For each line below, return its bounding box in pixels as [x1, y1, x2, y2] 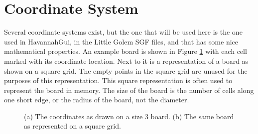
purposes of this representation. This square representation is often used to [4, 75, 233, 86]
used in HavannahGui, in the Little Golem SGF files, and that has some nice [4, 36, 238, 46]
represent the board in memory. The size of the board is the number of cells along [4, 85, 254, 95]
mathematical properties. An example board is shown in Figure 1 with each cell [4, 46, 247, 56]
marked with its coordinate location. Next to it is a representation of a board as [4, 55, 249, 66]
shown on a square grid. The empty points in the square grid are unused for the [4, 65, 248, 76]
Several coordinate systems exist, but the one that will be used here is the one [4, 27, 243, 37]
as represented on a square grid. [24, 121, 121, 131]
